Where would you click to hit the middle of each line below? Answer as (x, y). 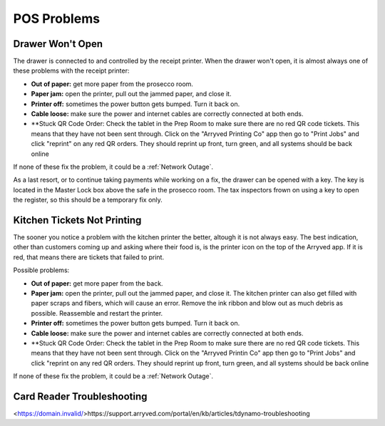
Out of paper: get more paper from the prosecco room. (112, 84)
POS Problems (56, 19)
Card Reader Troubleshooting (80, 396)
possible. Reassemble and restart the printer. (97, 313)
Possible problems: (41, 270)
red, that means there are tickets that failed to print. (88, 257)
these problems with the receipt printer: (71, 71)
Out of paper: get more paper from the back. (97, 283)
